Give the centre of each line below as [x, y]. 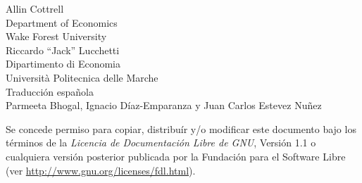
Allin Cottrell [35, 8]
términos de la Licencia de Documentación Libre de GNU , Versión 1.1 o [161, 143]
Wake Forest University [56, 36]
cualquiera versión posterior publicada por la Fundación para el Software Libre [176, 156]
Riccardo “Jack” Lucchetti [63, 50]
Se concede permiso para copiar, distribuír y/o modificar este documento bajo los [181, 128]
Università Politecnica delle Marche [82, 77]
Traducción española [50, 91]
